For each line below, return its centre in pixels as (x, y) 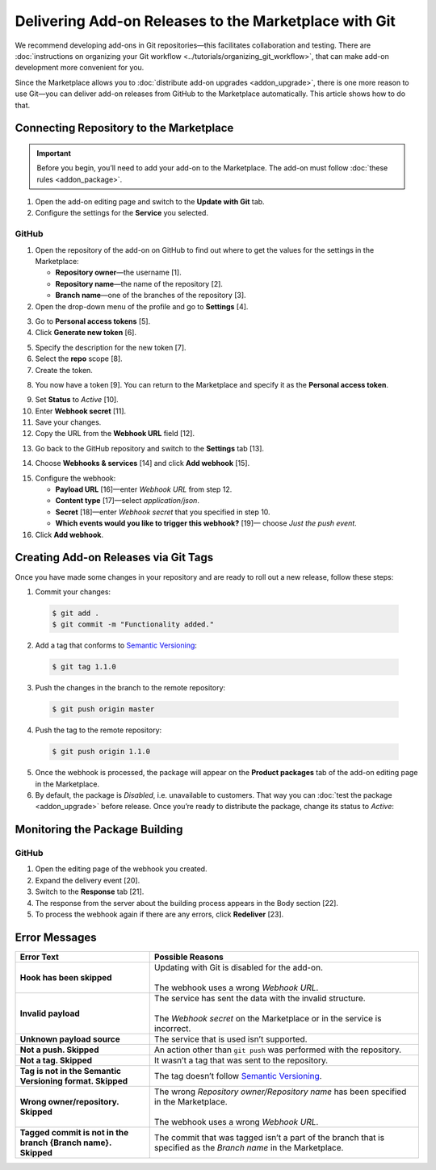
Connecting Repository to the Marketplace (124, 128)
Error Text (40, 957)
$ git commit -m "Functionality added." (133, 625)
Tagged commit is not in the (74, 1132)
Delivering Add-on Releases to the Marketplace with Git (205, 21)
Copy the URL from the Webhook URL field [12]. (115, 434)
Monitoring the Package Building (99, 830)
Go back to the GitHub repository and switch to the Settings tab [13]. (150, 448)
